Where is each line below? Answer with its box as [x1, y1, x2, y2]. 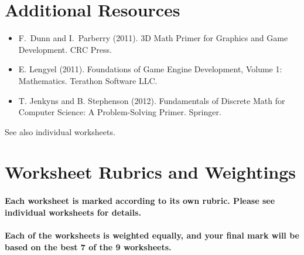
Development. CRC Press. [18, 43, 112, 55]
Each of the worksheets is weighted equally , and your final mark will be [5, 229, 299, 241]
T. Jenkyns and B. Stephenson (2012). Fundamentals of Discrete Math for [18, 94, 285, 106]
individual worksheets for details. [5, 206, 141, 218]
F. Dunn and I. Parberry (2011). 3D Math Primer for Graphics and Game [18, 32, 288, 44]
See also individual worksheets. [5, 125, 115, 137]
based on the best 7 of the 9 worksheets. [5, 240, 172, 253]
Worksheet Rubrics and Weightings [5, 160, 296, 184]
